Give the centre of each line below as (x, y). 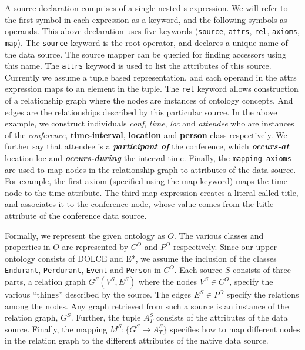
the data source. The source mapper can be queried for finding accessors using (146, 54)
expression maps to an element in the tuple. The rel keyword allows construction (152, 89)
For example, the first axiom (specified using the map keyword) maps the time (146, 181)
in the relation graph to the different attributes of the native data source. (137, 340)
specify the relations (263, 294)
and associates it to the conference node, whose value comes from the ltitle (139, 204)
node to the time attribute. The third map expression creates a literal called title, (152, 192)
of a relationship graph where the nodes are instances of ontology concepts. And (149, 100)
